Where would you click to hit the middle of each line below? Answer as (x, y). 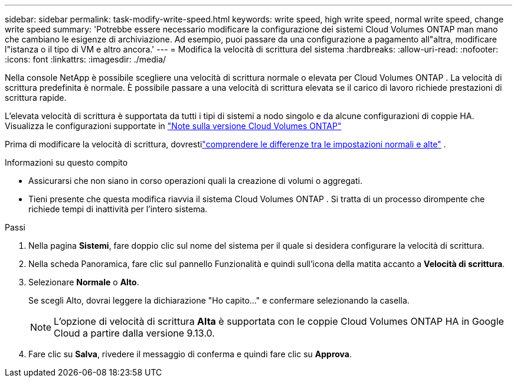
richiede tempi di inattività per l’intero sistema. (118, 209)
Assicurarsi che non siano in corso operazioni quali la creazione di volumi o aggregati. (195, 181)
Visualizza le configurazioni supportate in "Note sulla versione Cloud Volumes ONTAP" (173, 126)
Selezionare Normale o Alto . (84, 282)
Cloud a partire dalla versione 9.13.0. (134, 333)
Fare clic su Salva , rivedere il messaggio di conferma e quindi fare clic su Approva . (190, 354)
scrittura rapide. (36, 98)
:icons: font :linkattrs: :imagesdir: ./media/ (86, 59)
